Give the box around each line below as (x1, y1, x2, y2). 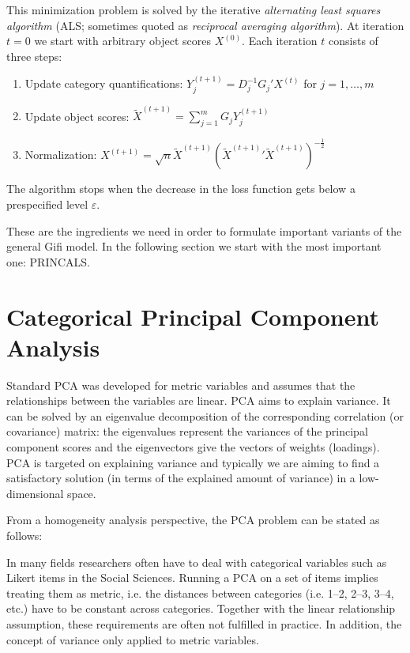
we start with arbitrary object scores (34, 32, 212, 49)
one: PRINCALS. (6, 253, 90, 270)
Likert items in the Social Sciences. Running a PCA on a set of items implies (6, 569, 378, 586)
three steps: (6, 47, 62, 64)
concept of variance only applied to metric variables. (6, 631, 259, 647)
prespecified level (6, 196, 88, 213)
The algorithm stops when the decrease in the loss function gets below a (6, 180, 355, 197)
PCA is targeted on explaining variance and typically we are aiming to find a (6, 454, 380, 470)
